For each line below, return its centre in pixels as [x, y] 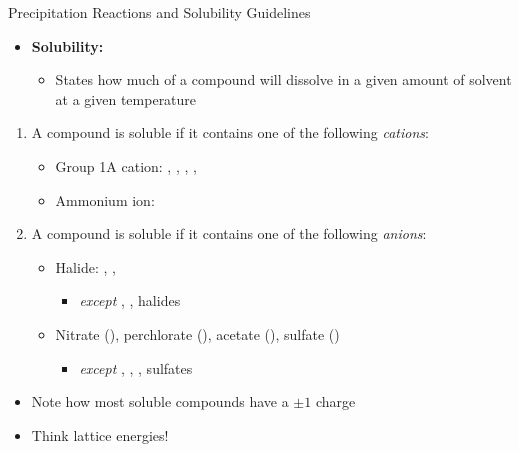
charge [335, 401]
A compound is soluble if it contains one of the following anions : [229, 233]
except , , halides [130, 300]
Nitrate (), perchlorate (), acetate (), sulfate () [197, 333]
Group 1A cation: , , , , [126, 165]
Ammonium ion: [105, 199]
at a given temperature [126, 98]
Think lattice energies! [100, 434]
